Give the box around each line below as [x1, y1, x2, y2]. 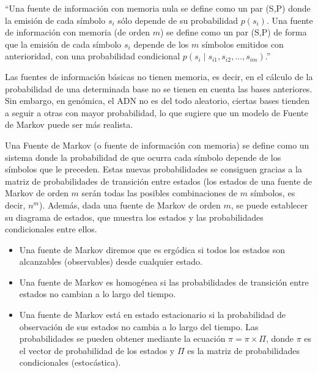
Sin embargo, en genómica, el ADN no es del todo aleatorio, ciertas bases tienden [5, 94, 309, 107]
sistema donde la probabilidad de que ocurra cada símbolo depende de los [5, 150, 281, 163]
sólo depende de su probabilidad [117, 13, 238, 26]
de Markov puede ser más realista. [5, 118, 133, 131]
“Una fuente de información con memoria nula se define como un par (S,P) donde [5, 2, 311, 14]
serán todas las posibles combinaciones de [81, 186, 237, 199]
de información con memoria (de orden [5, 26, 150, 39]
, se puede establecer [231, 198, 308, 211]
